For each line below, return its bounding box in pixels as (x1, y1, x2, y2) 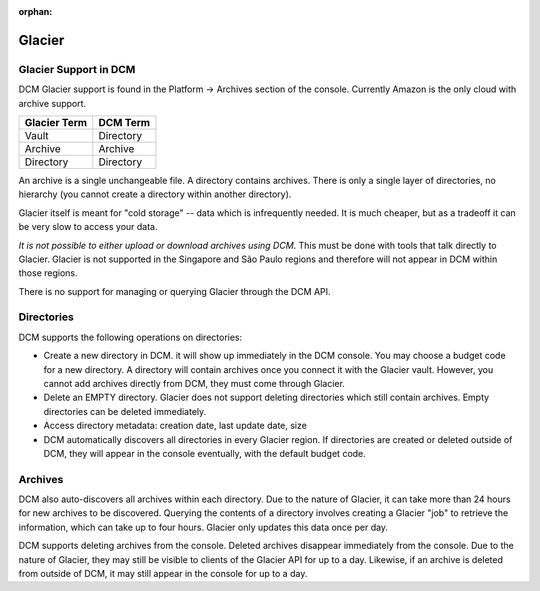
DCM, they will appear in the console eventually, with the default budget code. (43, 447, 367, 459)
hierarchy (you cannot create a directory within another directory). (18, 188, 292, 200)
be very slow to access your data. (18, 221, 159, 233)
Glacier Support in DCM (18, 62, 136, 76)
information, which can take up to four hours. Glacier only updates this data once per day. (18, 521, 389, 533)
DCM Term (98, 115, 150, 129)
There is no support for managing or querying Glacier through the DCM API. (18, 285, 331, 297)
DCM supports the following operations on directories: (18, 331, 243, 343)
